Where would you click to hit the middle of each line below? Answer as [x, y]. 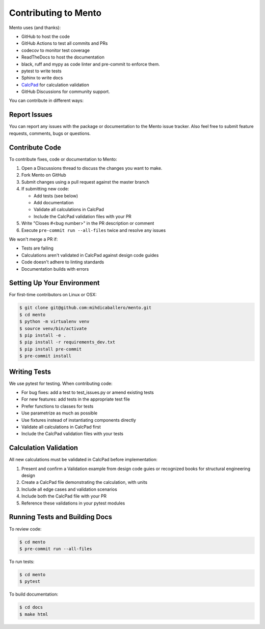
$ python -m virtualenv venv [54, 322]
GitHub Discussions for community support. [66, 92]
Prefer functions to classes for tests [57, 406]
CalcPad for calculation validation [55, 85]
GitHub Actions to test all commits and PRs [65, 43]
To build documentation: [34, 594]
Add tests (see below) [56, 196]
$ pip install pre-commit [51, 349]
